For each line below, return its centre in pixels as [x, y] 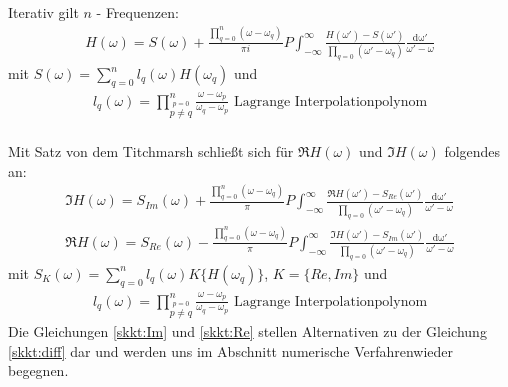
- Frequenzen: [137, 12]
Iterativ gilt [43, 12]
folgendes [472, 150]
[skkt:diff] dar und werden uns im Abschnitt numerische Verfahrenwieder [231, 350]
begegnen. [38, 370]
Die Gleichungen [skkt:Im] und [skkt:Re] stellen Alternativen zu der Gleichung [247, 331]
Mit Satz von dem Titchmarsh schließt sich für [151, 150]
